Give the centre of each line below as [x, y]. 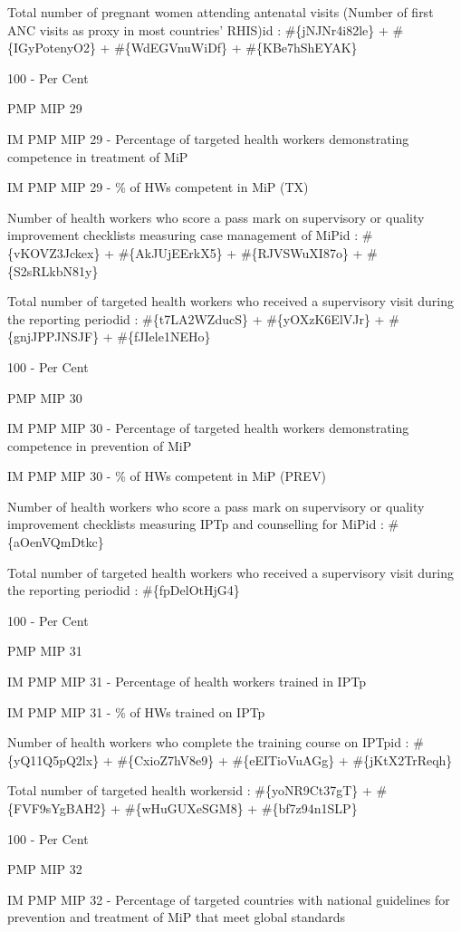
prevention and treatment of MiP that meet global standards [177, 917]
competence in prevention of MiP [100, 445]
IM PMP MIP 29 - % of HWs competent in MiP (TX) [158, 187]
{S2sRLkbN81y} [53, 270]
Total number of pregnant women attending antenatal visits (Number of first [221, 12]
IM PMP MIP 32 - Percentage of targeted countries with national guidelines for [229, 899]
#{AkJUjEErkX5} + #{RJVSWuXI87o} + [240, 252]
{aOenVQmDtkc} [56, 542]
